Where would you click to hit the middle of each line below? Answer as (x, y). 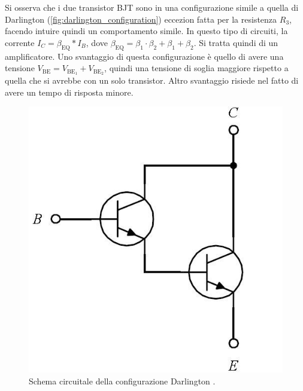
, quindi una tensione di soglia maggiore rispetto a (196, 68)
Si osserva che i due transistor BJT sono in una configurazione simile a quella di (152, 7)
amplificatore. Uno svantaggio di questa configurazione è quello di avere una (144, 56)
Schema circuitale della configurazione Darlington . (122, 381)
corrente (20, 42)
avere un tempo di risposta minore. (69, 92)
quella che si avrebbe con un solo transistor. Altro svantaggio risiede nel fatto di (152, 80)
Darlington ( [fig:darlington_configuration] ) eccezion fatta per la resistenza (141, 19)
